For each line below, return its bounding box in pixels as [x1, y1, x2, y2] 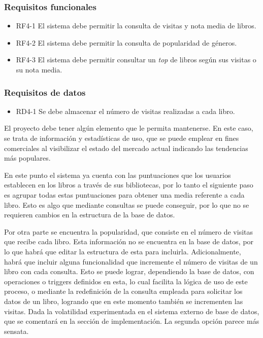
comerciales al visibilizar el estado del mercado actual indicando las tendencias [4, 142, 248, 153]
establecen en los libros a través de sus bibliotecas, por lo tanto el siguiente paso [4, 179, 253, 190]
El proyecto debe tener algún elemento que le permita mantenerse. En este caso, [4, 123, 253, 133]
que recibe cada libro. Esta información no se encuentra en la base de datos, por [4, 236, 254, 247]
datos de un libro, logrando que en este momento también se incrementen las [4, 295, 243, 306]
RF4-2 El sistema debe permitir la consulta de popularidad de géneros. [16, 37, 237, 48]
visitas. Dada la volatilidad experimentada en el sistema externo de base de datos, [4, 306, 259, 316]
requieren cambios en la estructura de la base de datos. [4, 209, 175, 220]
